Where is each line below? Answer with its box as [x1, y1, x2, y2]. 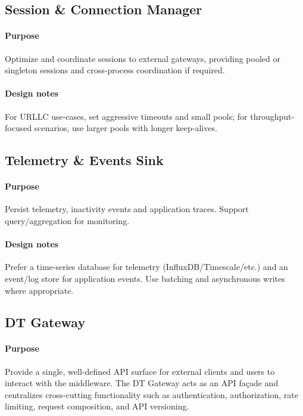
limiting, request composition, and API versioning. [5, 400, 189, 412]
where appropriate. [5, 284, 74, 296]
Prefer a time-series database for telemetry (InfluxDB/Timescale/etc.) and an [5, 260, 288, 273]
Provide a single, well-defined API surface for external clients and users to [5, 365, 275, 377]
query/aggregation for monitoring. [5, 214, 130, 226]
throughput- [250, 110, 295, 122]
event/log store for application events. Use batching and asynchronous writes [5, 272, 285, 284]
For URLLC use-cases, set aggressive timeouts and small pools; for [5, 110, 248, 122]
